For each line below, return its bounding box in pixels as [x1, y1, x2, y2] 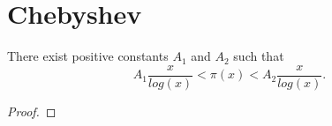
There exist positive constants [7, 47, 169, 65]
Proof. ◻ [7, 101, 57, 120]
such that [233, 47, 284, 65]
